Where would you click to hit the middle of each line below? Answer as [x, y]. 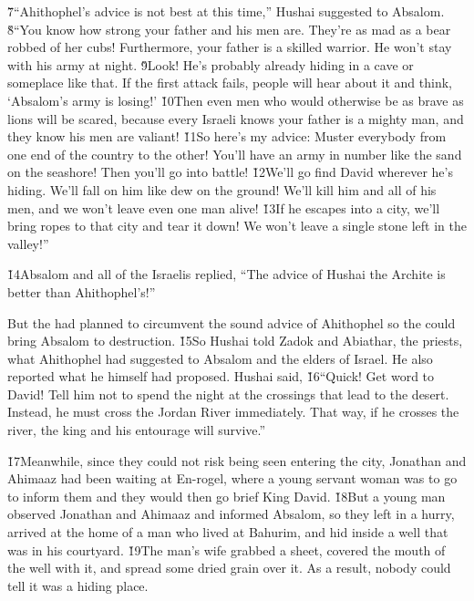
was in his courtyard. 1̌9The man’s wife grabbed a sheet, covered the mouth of [227, 549]
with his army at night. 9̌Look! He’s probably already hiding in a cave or [211, 64]
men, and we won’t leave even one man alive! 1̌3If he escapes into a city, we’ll [224, 207]
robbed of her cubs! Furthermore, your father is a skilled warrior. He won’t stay [230, 47]
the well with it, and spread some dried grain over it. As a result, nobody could [229, 568]
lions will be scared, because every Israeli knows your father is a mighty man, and [236, 118]
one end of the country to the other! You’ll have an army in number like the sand [235, 154]
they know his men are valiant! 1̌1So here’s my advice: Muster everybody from [227, 136]
